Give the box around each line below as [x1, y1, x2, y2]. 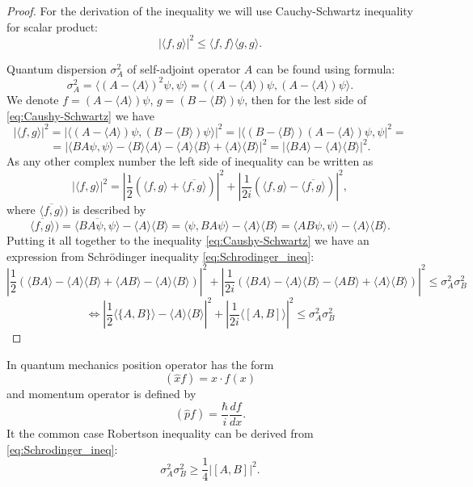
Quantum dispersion [6, 60, 107, 77]
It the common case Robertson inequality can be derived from [6, 425, 314, 442]
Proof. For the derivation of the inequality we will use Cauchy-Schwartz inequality [6, 2, 413, 19]
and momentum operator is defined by [6, 385, 196, 402]
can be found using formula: [256, 60, 395, 77]
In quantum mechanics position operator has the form [6, 355, 274, 372]
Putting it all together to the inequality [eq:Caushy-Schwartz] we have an [6, 232, 370, 249]
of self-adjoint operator [127, 60, 241, 77]
